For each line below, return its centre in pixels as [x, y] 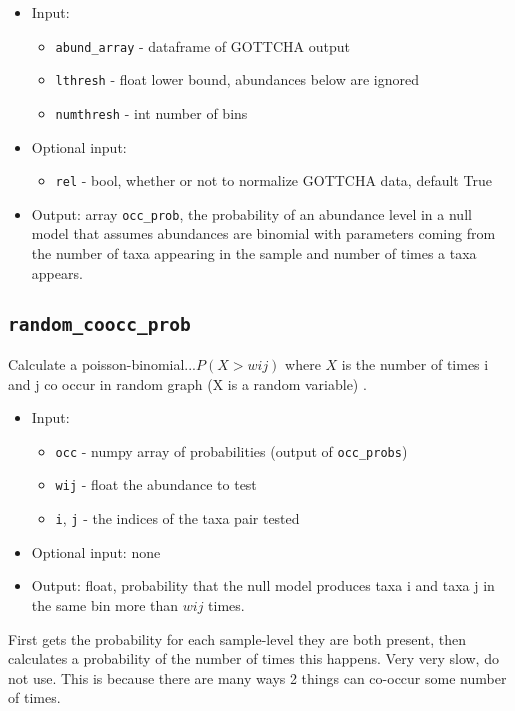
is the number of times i [415, 364]
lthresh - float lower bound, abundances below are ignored [237, 79]
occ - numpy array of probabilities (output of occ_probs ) [231, 450]
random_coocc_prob [99, 324]
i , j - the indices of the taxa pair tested [177, 518]
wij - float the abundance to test [156, 484]
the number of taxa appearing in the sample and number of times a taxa [254, 253]
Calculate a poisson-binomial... [102, 364]
